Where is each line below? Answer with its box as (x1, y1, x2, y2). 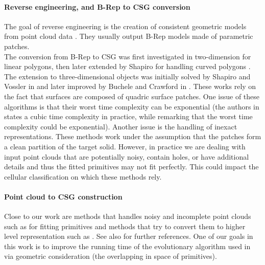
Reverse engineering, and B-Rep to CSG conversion (4, 1, 190, 12)
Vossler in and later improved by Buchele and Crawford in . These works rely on (4, 81, 256, 92)
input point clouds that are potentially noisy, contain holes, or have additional (4, 151, 249, 162)
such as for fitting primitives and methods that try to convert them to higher (4, 220, 246, 231)
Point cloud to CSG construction (4, 191, 123, 202)
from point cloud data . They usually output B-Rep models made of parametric (4, 31, 253, 41)
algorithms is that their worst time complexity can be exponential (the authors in (4, 101, 259, 112)
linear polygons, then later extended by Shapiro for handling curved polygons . (4, 61, 251, 72)
